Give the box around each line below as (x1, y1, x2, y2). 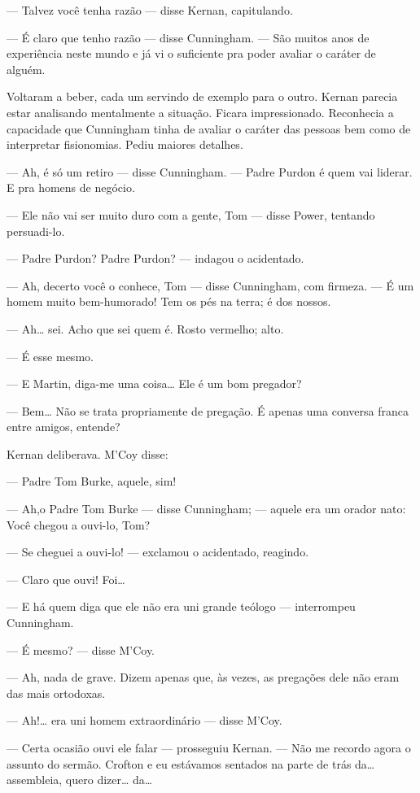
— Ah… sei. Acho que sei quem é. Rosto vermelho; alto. (7, 320, 284, 337)
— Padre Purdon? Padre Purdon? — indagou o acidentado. (7, 250, 304, 267)
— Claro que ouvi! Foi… (7, 570, 125, 587)
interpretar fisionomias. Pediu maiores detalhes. (7, 136, 243, 153)
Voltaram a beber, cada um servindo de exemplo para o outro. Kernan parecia (7, 88, 398, 105)
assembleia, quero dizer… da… (7, 771, 153, 788)
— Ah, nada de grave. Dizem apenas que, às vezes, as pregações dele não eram (7, 669, 400, 686)
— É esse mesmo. (7, 347, 94, 364)
